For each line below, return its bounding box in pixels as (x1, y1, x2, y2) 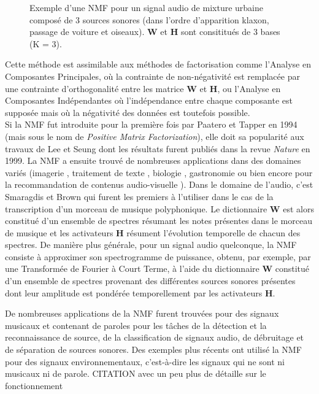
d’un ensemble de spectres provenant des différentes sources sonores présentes (5, 274, 296, 287)
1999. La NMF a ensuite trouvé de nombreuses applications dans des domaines (5, 154, 301, 167)
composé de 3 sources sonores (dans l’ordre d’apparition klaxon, (29, 13, 269, 26)
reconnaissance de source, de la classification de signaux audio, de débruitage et (5, 331, 304, 344)
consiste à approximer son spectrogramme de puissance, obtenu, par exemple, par (5, 250, 311, 263)
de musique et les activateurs (5, 226, 113, 239)
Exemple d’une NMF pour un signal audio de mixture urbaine (29, 1, 263, 14)
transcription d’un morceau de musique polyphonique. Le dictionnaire (5, 202, 267, 215)
